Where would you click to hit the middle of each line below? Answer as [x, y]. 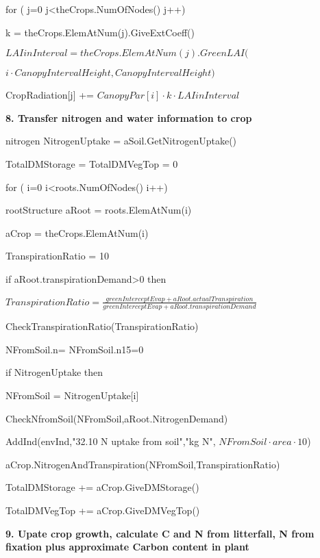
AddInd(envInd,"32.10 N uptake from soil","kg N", [111, 441]
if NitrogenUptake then [54, 372]
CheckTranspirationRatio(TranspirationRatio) [102, 326]
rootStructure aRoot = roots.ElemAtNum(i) [99, 210]
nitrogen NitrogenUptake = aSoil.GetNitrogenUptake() [121, 141]
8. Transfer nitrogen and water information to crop [129, 117]
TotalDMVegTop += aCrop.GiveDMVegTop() [103, 510]
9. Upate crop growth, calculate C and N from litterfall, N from [160, 533]
